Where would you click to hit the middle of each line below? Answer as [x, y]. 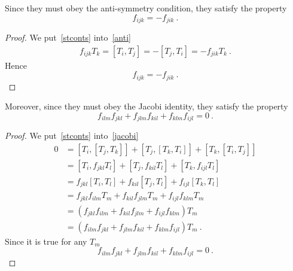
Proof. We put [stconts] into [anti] [68, 37]
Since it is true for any [46, 241]
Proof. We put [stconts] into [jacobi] [72, 135]
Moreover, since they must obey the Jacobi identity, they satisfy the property [146, 106]
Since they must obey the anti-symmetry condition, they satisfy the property [146, 8]
